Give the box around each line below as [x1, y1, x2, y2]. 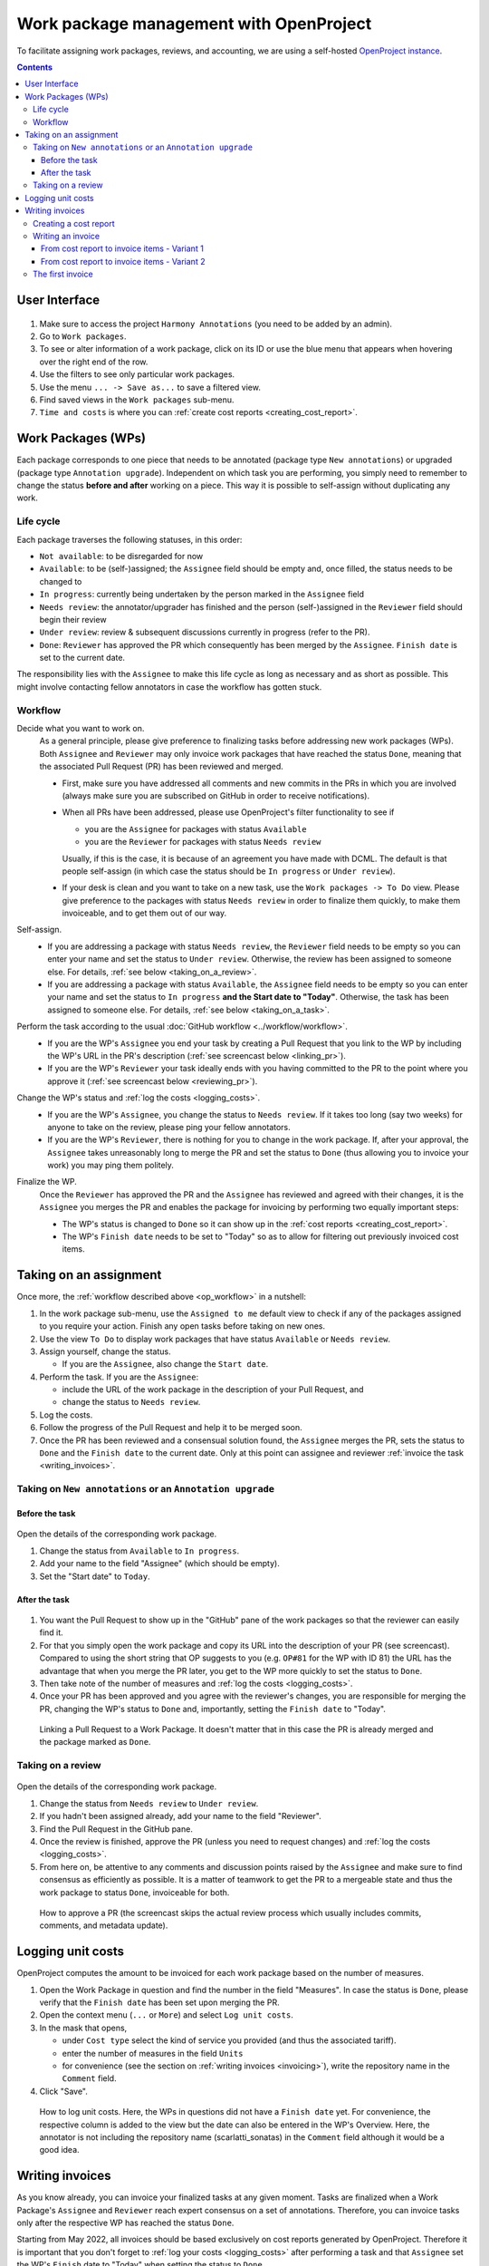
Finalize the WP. [16, 1177, 77, 1187]
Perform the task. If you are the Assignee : [39, 1371, 199, 1382]
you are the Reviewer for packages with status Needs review [84, 837, 321, 847]
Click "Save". [39, 2086, 88, 2097]
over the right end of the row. [39, 356, 149, 367]
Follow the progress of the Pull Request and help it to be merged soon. [39, 1422, 302, 1433]
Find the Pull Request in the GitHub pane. [39, 1823, 194, 1835]
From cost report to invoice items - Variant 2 [41, 256, 206, 266]
